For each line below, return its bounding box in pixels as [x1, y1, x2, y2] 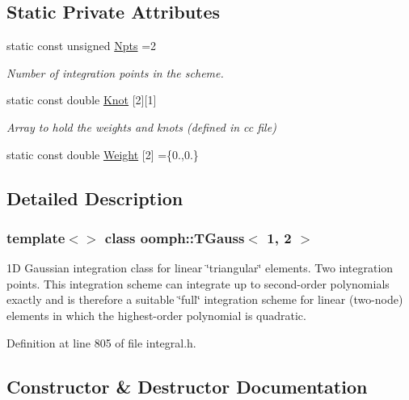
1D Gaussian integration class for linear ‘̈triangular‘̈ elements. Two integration [6, 259, 394, 276]
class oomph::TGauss [104, 227, 245, 247]
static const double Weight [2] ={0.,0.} [6, 145, 199, 162]
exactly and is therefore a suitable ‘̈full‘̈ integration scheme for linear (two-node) [6, 291, 403, 308]
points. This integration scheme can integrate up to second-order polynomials [6, 275, 390, 292]
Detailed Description [6, 185, 183, 210]
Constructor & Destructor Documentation [6, 373, 368, 398]
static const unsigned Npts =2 [6, 37, 157, 54]
